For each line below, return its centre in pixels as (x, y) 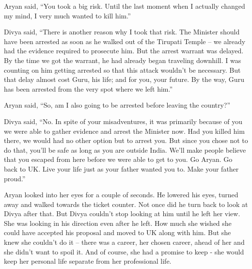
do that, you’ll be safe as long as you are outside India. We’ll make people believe (125, 150)
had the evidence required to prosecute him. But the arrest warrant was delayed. (124, 51)
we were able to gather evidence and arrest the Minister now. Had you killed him (124, 131)
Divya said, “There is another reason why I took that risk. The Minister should (122, 32)
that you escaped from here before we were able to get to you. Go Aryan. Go (118, 159)
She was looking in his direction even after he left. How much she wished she (118, 223)
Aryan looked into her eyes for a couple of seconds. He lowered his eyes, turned (121, 195)
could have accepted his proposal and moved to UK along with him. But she (118, 232)
